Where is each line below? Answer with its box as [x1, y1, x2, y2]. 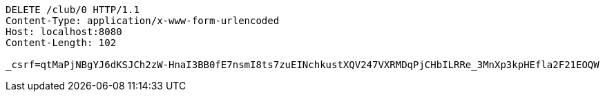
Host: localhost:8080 [6, 26, 122, 37]
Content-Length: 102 [6, 37, 117, 48]
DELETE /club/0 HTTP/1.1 [6, 4, 140, 15]
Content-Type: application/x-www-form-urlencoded [6, 15, 280, 26]
